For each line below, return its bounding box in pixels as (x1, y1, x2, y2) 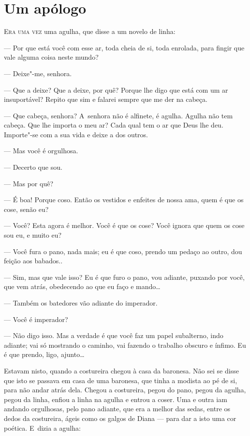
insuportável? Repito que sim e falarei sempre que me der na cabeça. (4, 94, 207, 104)
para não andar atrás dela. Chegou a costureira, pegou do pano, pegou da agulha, (4, 385, 246, 395)
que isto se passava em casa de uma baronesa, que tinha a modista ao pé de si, (4, 375, 237, 385)
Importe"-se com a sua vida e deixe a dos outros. (4, 129, 148, 139)
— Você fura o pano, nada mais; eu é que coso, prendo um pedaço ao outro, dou (4, 246, 242, 256)
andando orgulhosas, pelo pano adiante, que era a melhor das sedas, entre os (4, 404, 231, 414)
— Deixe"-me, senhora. (4, 68, 72, 78)
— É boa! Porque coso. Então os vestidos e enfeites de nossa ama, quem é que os (4, 194, 244, 205)
